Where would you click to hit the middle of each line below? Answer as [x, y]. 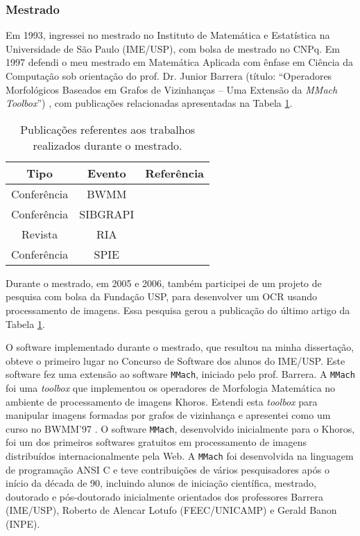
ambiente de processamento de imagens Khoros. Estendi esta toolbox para [162, 401]
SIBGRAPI [107, 214]
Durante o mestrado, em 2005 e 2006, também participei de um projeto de [164, 283]
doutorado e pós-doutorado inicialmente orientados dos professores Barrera [164, 496]
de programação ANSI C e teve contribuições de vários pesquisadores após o [168, 469]
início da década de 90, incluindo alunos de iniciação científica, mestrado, [161, 483]
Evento [106, 173]
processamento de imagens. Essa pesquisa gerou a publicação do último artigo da [178, 310]
